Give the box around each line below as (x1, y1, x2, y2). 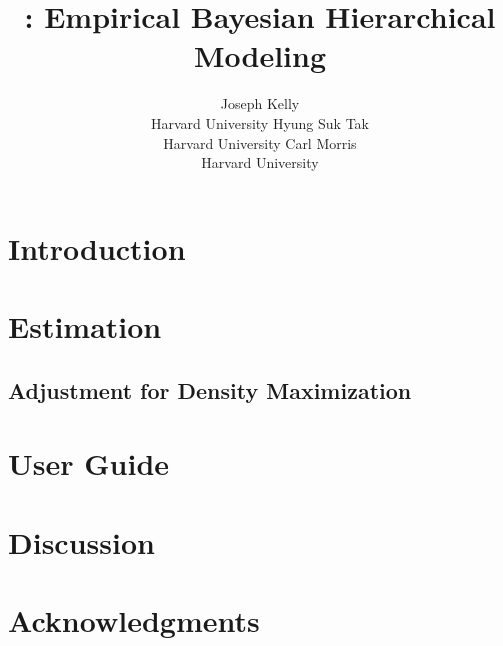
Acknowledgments (8, 599, 260, 640)
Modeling (193, 35, 327, 76)
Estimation (8, 306, 162, 347)
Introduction (8, 227, 186, 268)
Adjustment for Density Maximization (8, 374, 412, 405)
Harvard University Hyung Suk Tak (150, 112, 369, 133)
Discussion (8, 521, 155, 562)
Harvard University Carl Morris (163, 132, 357, 153)
